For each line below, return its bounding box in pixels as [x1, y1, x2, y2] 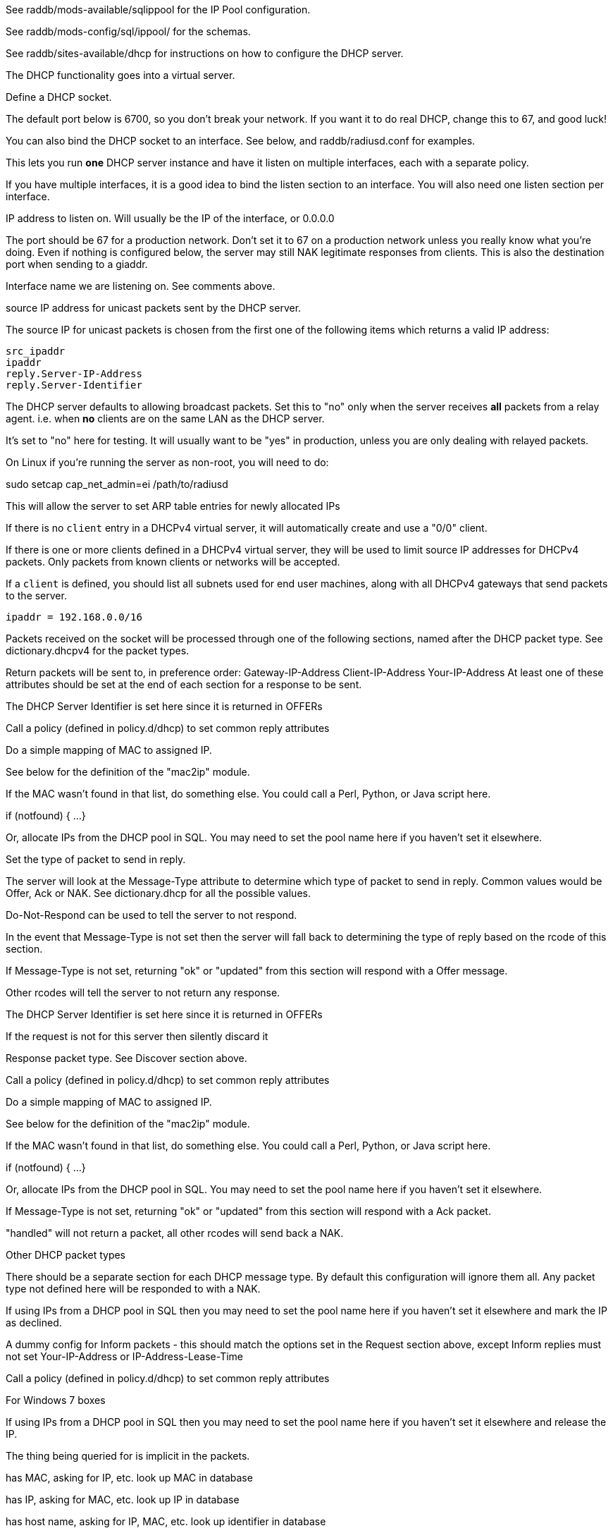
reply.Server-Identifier [6, 379, 142, 391]
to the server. [6, 590, 67, 601]
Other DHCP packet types [6, 1249, 126, 1261]
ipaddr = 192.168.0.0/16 [6, 611, 142, 623]
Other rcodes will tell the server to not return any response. [6, 987, 280, 998]
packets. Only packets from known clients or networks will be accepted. [6, 556, 340, 568]
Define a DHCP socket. [6, 91, 112, 103]
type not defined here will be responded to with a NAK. [6, 1283, 261, 1295]
